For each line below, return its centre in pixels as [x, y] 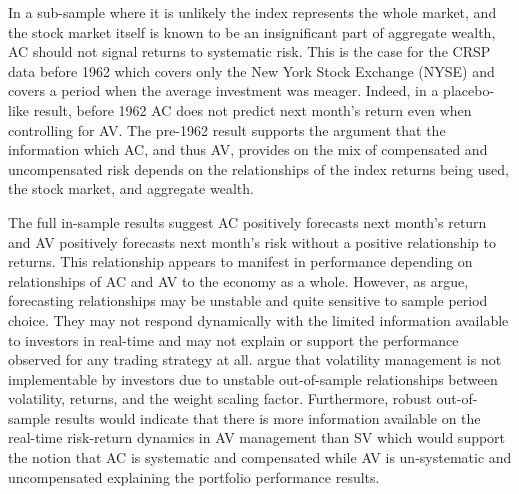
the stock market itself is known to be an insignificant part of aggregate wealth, [252, 31]
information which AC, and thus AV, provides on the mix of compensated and [248, 149]
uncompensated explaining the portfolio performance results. [194, 476]
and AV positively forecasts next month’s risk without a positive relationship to [252, 241]
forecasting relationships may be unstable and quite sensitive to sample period [248, 300]
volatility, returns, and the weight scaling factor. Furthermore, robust [220, 398]
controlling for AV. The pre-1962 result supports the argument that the [227, 129]
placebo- [469, 90]
